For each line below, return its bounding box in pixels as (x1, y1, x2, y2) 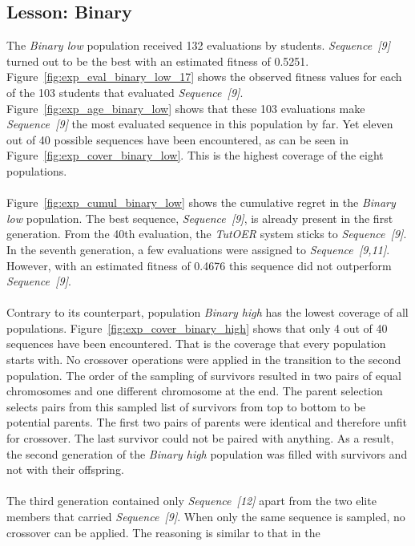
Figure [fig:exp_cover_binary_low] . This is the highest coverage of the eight (6, 147, 384, 164)
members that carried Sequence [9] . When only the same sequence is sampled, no (6, 508, 405, 525)
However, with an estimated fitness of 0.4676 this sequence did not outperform (6, 257, 392, 273)
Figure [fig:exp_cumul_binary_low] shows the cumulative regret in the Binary (6, 194, 396, 211)
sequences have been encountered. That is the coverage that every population (6, 335, 386, 352)
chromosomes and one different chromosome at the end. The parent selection (6, 382, 383, 399)
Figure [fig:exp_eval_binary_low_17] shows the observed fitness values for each (6, 68, 402, 85)
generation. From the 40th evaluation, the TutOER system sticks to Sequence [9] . (6, 225, 407, 242)
